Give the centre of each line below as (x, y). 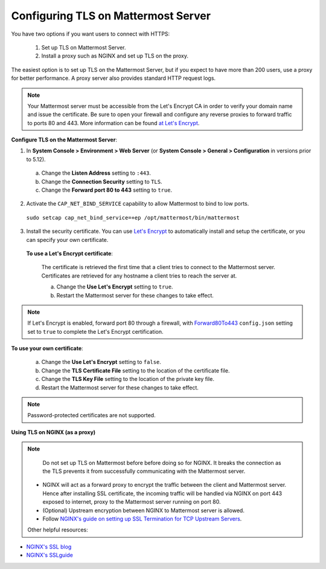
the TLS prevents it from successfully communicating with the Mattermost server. (144, 471)
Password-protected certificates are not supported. (92, 415)
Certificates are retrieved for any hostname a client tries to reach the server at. (139, 276)
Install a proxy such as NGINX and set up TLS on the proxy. (115, 56)
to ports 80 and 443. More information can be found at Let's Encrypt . (113, 123)
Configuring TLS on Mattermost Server (111, 16)
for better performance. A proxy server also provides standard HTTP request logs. (113, 78)
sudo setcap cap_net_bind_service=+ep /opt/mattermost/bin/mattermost (133, 217)
